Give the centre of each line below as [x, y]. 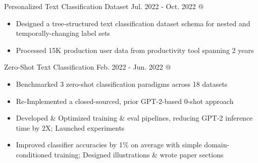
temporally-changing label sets [63, 33]
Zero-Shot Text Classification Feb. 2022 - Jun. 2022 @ [88, 67]
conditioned [34, 154]
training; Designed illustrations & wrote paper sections [139, 154]
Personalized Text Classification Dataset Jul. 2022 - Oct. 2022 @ [104, 6]
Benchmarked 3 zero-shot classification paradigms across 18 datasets [122, 84]
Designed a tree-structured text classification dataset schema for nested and [133, 23]
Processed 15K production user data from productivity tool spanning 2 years [135, 50]
